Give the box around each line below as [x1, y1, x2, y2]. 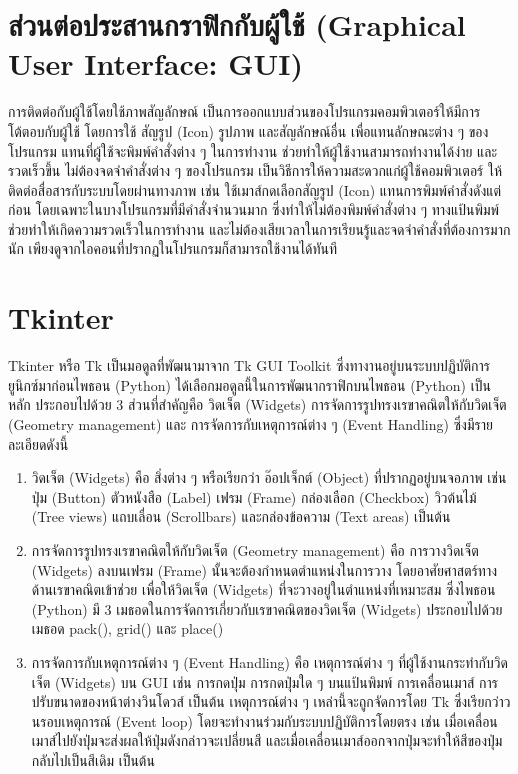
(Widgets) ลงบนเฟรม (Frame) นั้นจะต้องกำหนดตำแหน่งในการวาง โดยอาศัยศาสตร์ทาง [31, 559, 498, 580]
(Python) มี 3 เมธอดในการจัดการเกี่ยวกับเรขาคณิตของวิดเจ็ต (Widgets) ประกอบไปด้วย [31, 598, 503, 619]
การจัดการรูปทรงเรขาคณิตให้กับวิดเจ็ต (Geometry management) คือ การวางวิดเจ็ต [31, 539, 479, 560]
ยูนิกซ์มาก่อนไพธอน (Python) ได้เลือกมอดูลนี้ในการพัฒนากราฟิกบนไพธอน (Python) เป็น [8, 374, 491, 395]
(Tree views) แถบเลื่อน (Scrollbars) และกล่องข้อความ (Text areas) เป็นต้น [31, 506, 451, 527]
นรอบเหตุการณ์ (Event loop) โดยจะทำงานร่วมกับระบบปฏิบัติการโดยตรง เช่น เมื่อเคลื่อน [31, 710, 498, 731]
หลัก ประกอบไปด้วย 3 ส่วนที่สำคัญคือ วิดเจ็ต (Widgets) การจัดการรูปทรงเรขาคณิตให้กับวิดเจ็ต [8, 394, 507, 415]
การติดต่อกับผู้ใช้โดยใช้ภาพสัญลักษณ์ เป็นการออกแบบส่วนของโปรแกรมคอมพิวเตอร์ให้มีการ [8, 101, 481, 122]
